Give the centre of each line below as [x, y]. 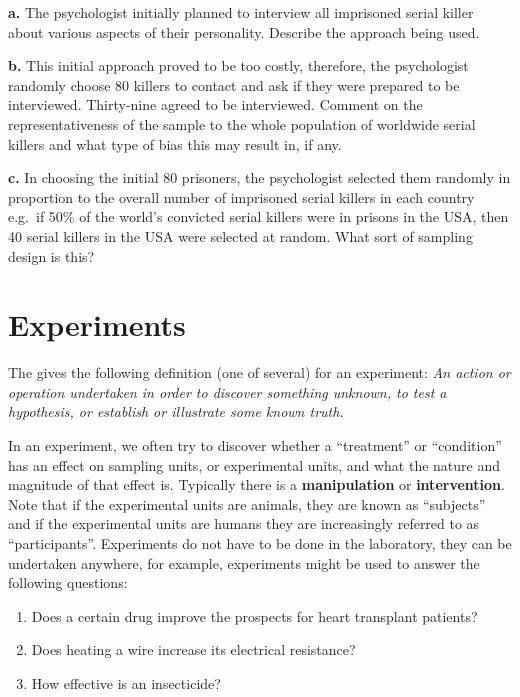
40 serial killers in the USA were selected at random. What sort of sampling [240, 235]
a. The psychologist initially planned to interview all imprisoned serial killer [241, 12]
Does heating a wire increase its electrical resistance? [193, 649]
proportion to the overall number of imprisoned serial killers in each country [241, 196]
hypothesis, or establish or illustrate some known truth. [176, 411]
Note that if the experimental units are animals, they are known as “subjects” [247, 503]
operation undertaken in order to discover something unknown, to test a [227, 391]
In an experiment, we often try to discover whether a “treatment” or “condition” [255, 445]
